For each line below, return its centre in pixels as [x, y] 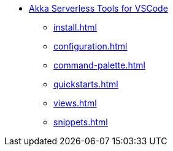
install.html [75, 27]
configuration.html [90, 46]
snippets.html [81, 122]
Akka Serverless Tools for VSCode [98, 8]
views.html [75, 103]
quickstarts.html [86, 84]
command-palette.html [99, 65]
